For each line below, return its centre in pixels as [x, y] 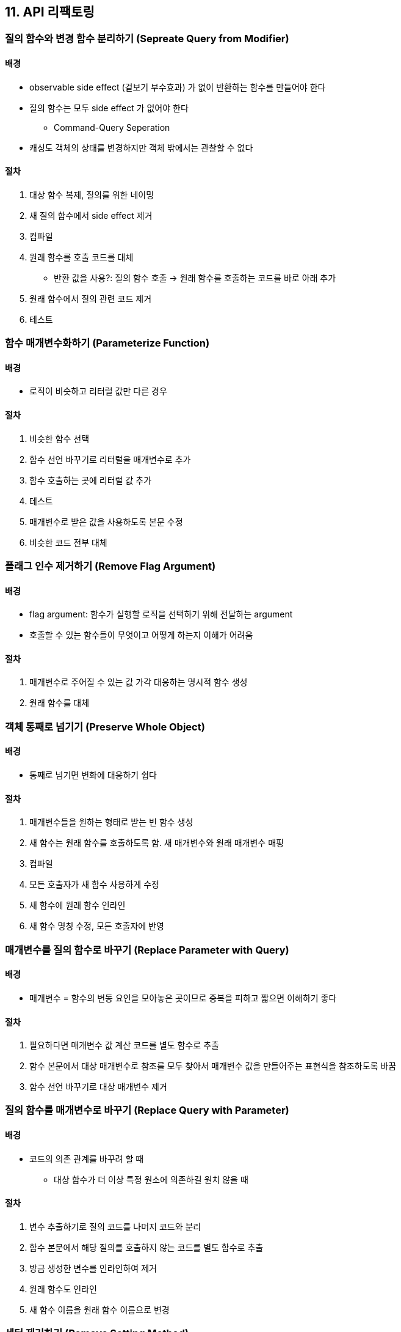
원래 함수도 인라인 [63, 1289]
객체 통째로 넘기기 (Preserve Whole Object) [105, 727]
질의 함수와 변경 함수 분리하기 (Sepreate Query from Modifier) [147, 39]
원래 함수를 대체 [60, 703]
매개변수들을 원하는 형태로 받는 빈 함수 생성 [111, 822]
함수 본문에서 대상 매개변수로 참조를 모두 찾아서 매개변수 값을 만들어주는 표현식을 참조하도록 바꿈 [213, 1066]
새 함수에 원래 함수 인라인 [78, 905]
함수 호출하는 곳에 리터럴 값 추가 [91, 480]
